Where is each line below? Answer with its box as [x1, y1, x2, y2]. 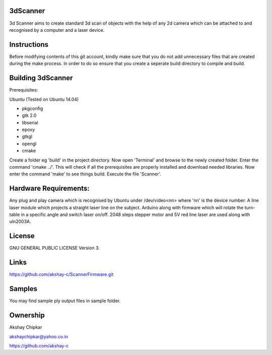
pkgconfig [22, 105, 43, 111]
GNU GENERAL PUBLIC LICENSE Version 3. [9, 245, 100, 251]
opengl [22, 140, 37, 147]
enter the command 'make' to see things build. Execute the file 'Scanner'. [9, 171, 161, 177]
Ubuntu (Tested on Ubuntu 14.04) [9, 96, 79, 102]
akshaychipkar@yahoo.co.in [9, 333, 68, 339]
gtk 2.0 [22, 112, 37, 118]
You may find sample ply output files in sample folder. [9, 298, 121, 304]
